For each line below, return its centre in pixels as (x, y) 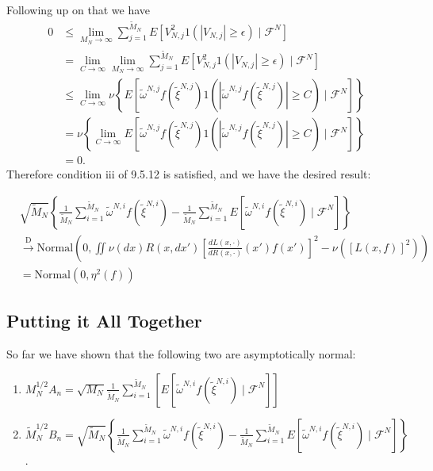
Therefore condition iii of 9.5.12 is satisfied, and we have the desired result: (189, 174)
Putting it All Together (104, 321)
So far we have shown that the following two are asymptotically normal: (181, 354)
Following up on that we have (79, 10)
